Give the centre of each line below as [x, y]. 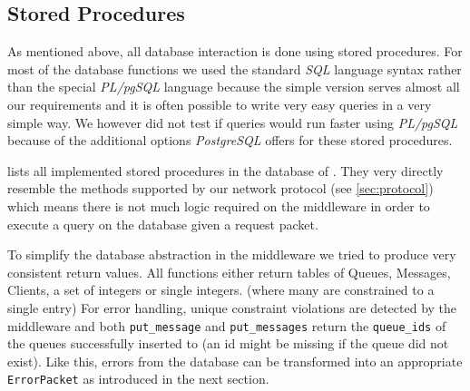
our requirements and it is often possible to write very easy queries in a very [220, 104]
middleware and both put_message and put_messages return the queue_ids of [227, 325]
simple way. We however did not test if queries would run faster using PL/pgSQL [233, 122]
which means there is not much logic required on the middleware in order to [219, 205]
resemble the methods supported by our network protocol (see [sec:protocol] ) [220, 188]
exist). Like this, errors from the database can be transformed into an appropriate [235, 361]
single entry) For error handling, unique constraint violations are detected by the [232, 307]
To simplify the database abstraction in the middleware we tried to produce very [232, 254]
